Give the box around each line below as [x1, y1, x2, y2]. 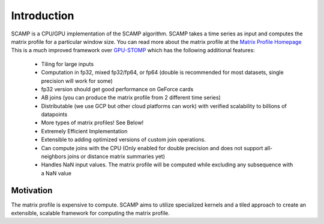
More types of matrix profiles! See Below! [41, 119, 144, 126]
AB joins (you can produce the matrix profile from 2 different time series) [41, 94, 221, 101]
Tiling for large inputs [41, 60, 94, 67]
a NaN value [41, 169, 72, 177]
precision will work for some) [41, 77, 113, 84]
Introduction [11, 9, 74, 22]
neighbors [41, 153, 67, 160]
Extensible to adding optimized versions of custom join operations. [41, 136, 206, 144]
